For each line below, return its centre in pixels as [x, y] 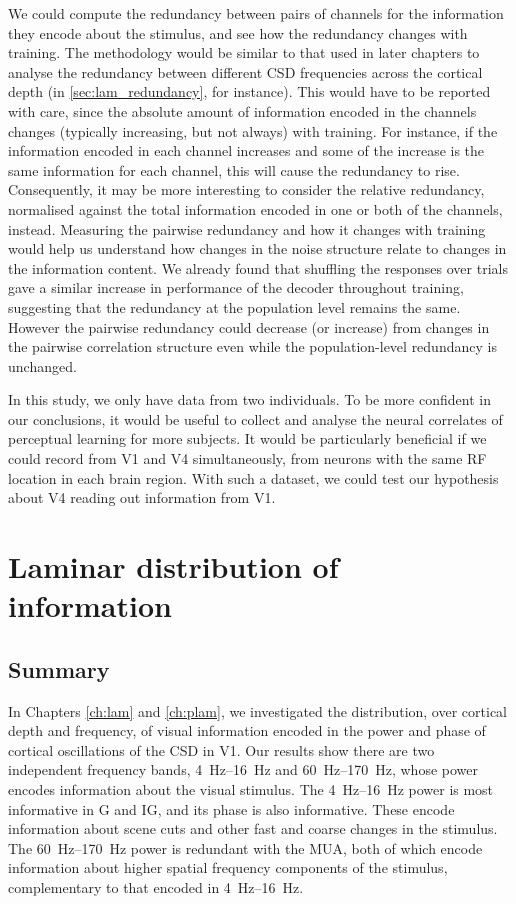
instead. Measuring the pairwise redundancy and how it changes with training [247, 228]
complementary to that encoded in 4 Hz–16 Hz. [156, 886]
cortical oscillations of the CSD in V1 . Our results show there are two [221, 749]
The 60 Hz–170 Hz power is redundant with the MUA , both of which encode [245, 847]
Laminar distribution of [173, 566]
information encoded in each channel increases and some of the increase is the [246, 150]
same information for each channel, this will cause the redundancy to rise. [234, 169]
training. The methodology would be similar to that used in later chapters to [244, 52]
